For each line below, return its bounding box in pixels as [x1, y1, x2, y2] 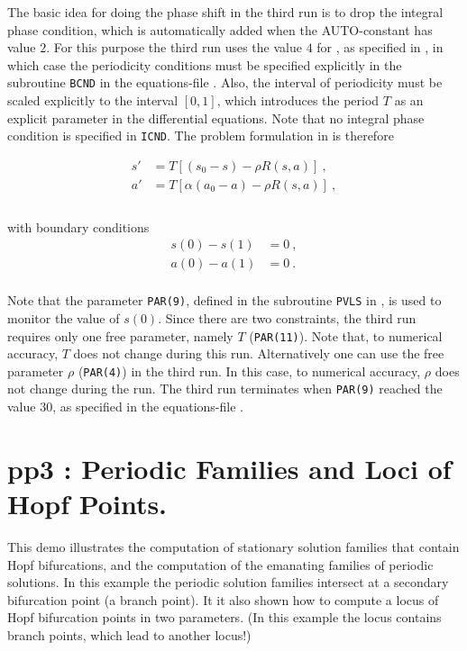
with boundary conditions [7, 217, 150, 236]
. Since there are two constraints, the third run [158, 308, 417, 327]
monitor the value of [7, 308, 120, 327]
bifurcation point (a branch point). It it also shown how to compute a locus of [7, 590, 439, 609]
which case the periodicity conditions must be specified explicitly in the [7, 55, 402, 74]
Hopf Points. [7, 485, 168, 522]
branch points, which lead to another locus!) [7, 625, 252, 644]
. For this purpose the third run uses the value [46, 38, 302, 57]
